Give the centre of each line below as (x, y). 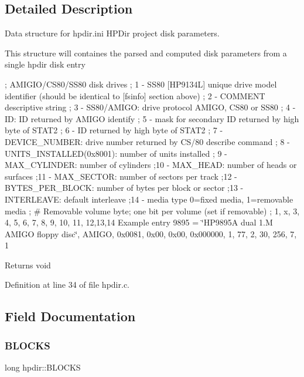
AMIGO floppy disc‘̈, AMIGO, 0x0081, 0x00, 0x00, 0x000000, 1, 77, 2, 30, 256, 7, (151, 233)
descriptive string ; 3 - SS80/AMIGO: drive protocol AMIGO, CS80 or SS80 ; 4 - (150, 107)
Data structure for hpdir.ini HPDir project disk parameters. (112, 33)
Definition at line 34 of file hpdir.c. (67, 285)
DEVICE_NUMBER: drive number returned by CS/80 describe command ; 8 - (147, 141)
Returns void (28, 265)
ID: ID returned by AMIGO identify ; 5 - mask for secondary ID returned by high (152, 118)
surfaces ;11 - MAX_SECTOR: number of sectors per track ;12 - (121, 176)
